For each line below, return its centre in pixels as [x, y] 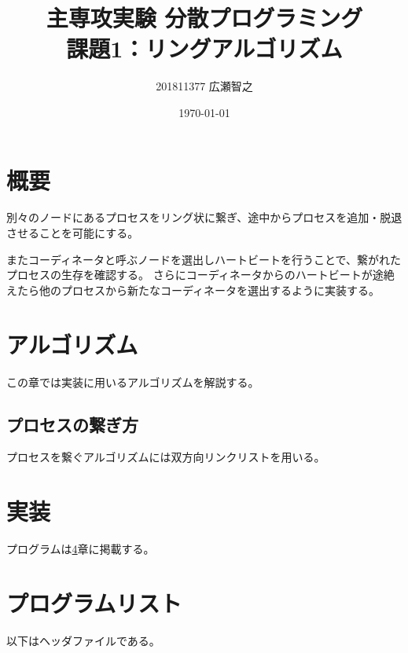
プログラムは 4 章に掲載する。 [81, 549]
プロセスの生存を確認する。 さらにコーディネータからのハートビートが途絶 [200, 275]
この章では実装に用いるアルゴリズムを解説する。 [133, 382]
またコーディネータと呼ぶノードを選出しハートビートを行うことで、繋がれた [204, 259]
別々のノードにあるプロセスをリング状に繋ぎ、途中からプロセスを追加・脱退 [204, 217]
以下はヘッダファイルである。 [83, 640]
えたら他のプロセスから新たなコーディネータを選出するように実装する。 [193, 290]
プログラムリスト [94, 602]
